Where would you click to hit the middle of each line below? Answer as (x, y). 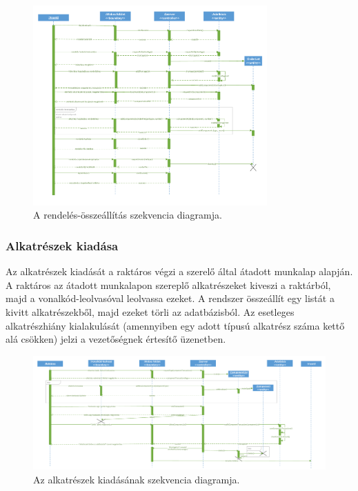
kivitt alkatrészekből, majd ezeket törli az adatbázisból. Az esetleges (150, 312)
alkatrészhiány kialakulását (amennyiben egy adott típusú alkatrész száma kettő (175, 325)
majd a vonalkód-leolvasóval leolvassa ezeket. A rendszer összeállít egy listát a (170, 298)
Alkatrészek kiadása (62, 245)
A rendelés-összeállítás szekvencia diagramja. (128, 215)
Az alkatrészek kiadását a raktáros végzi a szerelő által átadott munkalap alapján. (179, 271)
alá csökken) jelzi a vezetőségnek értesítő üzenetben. (116, 339)
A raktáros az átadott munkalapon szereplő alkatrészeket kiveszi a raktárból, (168, 284)
